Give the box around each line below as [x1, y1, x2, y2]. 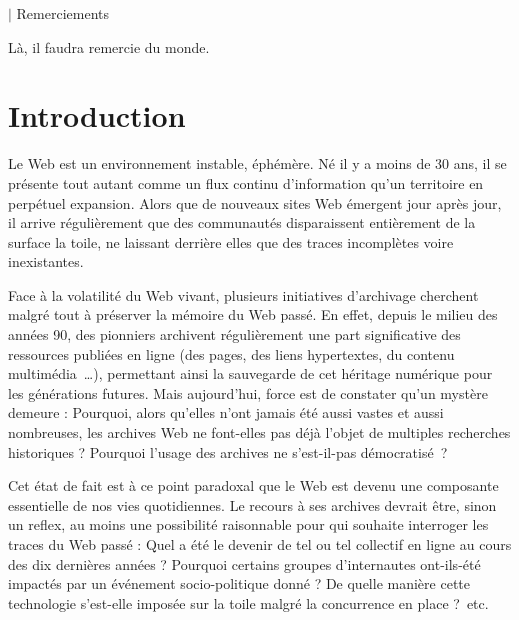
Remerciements [16, 3, 110, 23]
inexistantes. [8, 251, 84, 272]
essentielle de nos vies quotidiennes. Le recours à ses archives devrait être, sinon [8, 494, 497, 515]
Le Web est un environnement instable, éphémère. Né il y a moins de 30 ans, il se [8, 153, 507, 174]
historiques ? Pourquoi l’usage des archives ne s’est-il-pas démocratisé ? [8, 441, 448, 462]
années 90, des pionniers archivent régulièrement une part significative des [8, 324, 461, 345]
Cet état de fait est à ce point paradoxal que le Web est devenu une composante [8, 475, 499, 496]
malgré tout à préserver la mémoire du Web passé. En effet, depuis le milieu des [8, 304, 498, 325]
